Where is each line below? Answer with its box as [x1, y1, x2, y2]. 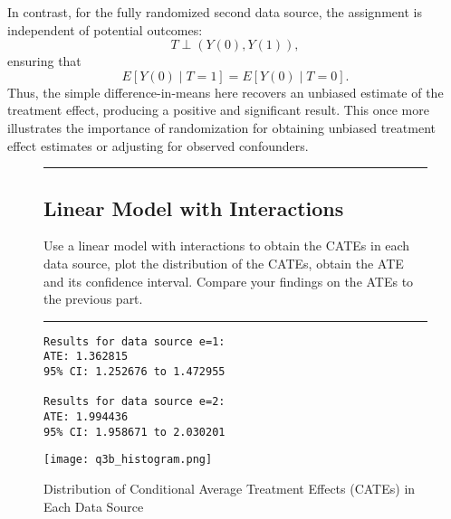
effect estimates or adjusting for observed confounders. [7, 136, 309, 155]
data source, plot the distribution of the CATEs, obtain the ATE [43, 253, 404, 272]
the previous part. [43, 289, 143, 308]
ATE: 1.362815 [43, 350, 129, 363]
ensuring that [7, 52, 82, 71]
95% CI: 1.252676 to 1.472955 [43, 365, 225, 379]
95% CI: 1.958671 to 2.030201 [43, 425, 225, 439]
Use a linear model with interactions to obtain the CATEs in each [43, 236, 410, 255]
